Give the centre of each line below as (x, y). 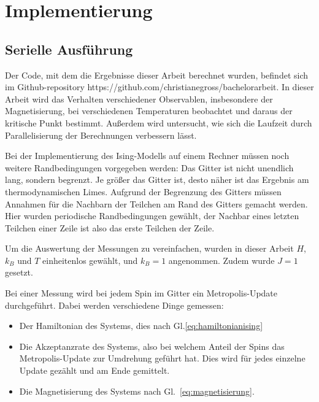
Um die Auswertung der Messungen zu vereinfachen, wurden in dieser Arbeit (149, 248)
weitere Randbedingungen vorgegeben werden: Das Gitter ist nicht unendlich (149, 167)
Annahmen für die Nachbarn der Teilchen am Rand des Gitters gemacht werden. (156, 203)
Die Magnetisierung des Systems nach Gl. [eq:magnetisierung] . (137, 391)
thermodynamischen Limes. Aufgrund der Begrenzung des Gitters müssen (143, 191)
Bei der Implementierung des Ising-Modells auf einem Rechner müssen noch (147, 156)
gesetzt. (19, 272)
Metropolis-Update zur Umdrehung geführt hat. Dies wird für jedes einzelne (162, 358)
